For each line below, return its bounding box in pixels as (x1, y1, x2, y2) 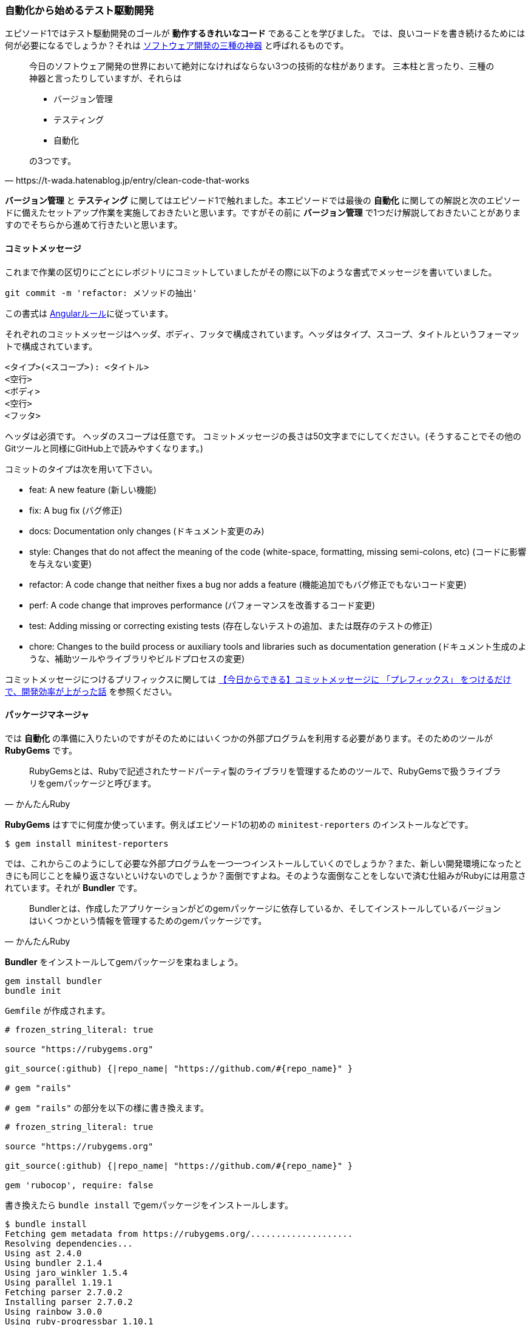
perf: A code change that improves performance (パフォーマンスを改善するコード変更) (29, 599, 376, 610)
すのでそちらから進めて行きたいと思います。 (5, 219, 183, 230)
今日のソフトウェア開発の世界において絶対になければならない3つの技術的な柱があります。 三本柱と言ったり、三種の (29, 61, 495, 72)
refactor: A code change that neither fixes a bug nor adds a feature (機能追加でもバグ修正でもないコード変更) (29, 579, 467, 590)
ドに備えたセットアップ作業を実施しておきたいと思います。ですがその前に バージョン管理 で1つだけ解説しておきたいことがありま (5, 207, 521, 218)
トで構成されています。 (5, 340, 98, 351)
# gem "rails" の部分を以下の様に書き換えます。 (5, 1102, 209, 1113)
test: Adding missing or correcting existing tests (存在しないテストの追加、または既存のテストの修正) (29, 620, 433, 631)
